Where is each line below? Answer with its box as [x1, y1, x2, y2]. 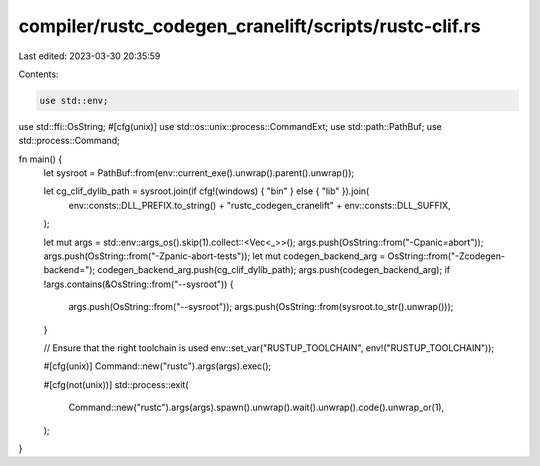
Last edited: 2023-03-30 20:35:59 [18, 50, 161, 62]
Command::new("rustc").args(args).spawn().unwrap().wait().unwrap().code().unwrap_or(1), [68, 401, 445, 414]
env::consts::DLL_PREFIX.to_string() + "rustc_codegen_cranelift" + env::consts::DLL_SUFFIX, [68, 199, 451, 211]
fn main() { [18, 153, 63, 165]
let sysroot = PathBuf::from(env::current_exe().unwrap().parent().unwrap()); [43, 167, 355, 179]
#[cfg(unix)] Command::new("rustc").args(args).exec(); [43, 360, 272, 372]
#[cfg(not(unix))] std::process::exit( [43, 378, 189, 390]
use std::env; [39, 95, 109, 106]
